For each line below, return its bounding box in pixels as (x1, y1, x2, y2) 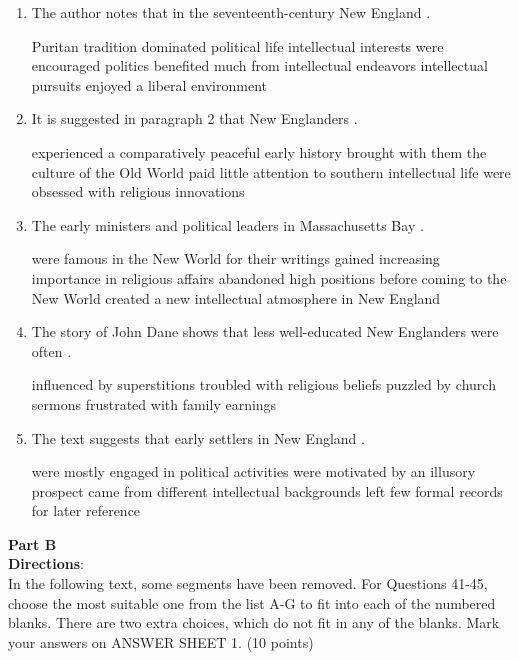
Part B (8, 533, 57, 554)
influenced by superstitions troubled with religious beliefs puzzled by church (31, 374, 496, 395)
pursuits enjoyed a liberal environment (31, 74, 267, 95)
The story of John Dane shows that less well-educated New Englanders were (31, 321, 499, 342)
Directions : (8, 553, 84, 574)
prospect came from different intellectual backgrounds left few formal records (31, 480, 503, 501)
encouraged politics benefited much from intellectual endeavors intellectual (31, 55, 488, 76)
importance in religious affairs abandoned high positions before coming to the (31, 267, 507, 288)
